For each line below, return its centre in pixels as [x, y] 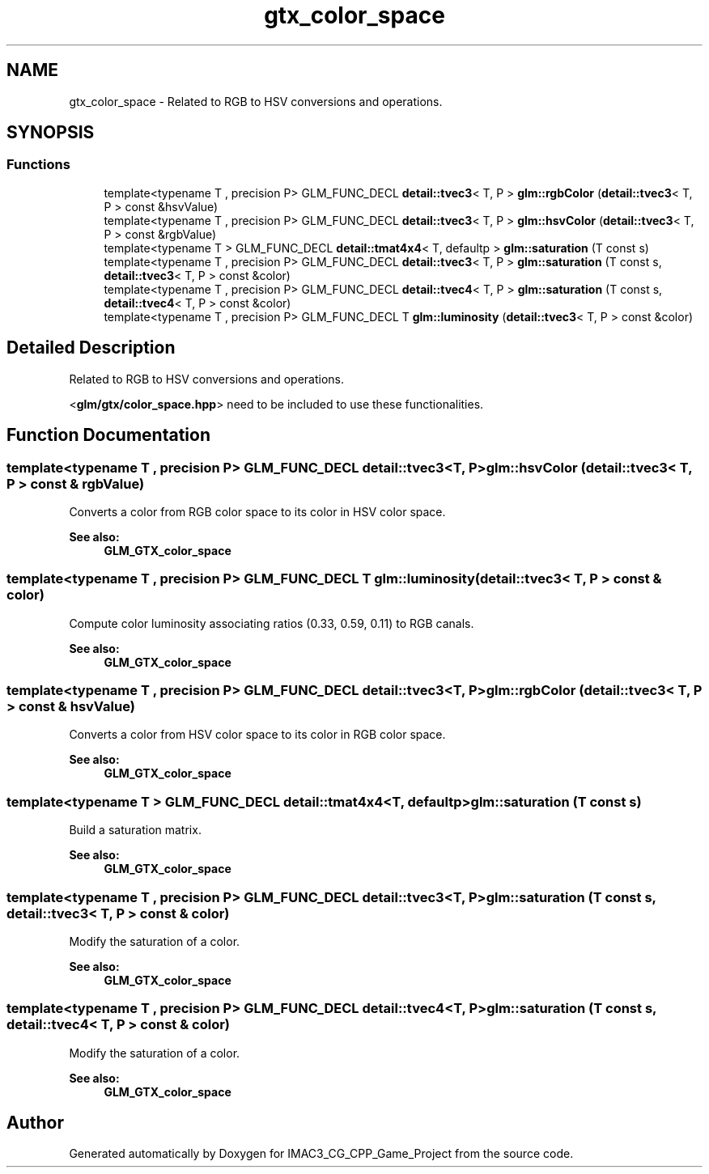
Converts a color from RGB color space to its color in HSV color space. [257, 511]
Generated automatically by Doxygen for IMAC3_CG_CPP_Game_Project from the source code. [321, 1154]
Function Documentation [108, 435]
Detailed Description [91, 348]
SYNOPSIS [51, 133]
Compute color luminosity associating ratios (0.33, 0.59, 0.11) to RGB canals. [272, 623]
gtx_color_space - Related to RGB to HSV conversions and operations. [256, 101]
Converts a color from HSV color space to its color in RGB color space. [257, 735]
